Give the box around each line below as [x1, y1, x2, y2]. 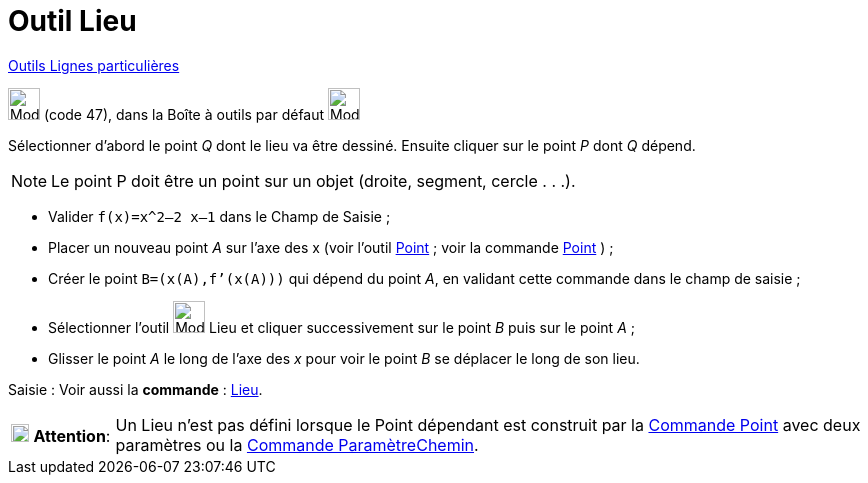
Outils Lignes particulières [8, 56, 180, 74]
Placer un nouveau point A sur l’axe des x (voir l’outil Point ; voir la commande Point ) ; [48, 238, 614, 256]
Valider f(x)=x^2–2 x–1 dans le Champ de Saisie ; [48, 207, 391, 225]
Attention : [33, 425, 111, 446]
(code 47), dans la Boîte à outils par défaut [43, 105, 325, 123]
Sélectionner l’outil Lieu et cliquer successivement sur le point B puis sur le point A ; [48, 318, 635, 336]
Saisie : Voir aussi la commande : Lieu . [8, 380, 263, 398]
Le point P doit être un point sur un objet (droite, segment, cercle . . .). [51, 170, 576, 191]
